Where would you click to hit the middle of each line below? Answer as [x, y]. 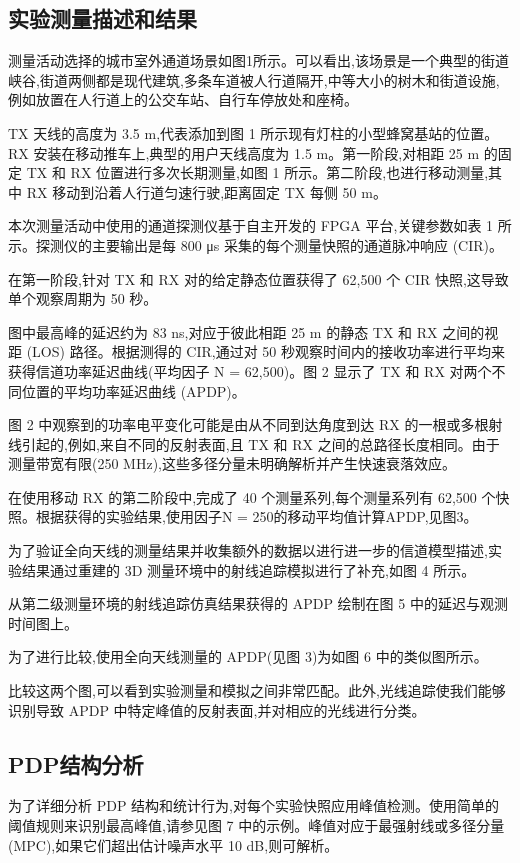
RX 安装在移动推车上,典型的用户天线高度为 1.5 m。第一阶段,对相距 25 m [244, 152]
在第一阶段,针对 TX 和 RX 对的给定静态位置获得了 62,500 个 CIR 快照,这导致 [258, 278]
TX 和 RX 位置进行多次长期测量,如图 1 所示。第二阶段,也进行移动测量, [257, 172]
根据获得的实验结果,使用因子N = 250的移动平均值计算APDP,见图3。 [256, 516]
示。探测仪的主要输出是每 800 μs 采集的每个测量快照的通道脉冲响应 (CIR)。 [256, 244]
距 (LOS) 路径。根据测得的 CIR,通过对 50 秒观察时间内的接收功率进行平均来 [256, 351]
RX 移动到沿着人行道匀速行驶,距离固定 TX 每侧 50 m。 [206, 191]
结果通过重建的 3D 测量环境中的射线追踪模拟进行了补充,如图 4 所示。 [248, 569]
